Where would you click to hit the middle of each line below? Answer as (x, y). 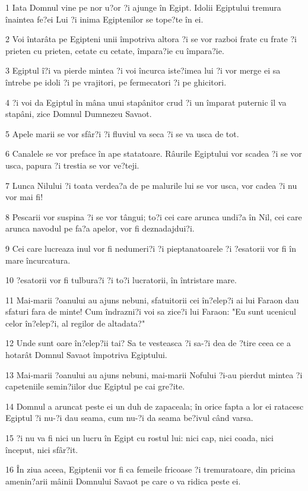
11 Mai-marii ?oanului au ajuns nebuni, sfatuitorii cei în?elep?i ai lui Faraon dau (152, 300)
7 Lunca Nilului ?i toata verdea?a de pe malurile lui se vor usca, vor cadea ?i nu (151, 185)
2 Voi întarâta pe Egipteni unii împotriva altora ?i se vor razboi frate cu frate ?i (151, 39)
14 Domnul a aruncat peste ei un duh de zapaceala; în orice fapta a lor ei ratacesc (155, 406)
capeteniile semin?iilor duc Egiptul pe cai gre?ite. (95, 386)
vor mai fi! (24, 197)
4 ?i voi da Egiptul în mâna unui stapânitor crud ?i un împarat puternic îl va (146, 102)
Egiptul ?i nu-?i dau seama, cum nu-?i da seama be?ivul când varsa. (129, 418)
